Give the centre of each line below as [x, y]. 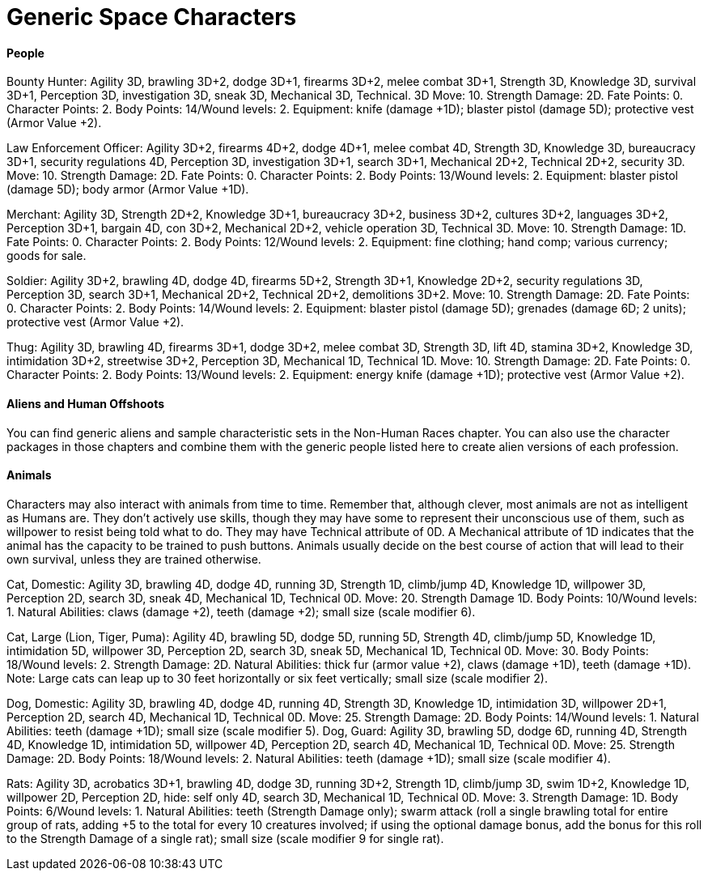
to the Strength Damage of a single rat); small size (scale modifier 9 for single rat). [225, 838]
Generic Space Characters [152, 17]
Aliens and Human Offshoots [86, 403]
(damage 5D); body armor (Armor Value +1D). [128, 189]
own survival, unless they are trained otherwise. [134, 559]
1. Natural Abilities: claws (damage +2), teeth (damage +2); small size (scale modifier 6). [241, 611]
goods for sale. [47, 256]
